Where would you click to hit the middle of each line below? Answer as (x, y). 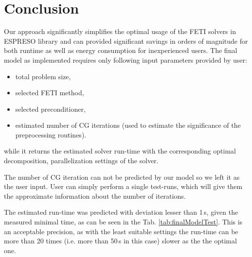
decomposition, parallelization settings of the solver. (81, 161)
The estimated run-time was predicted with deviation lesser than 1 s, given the (121, 212)
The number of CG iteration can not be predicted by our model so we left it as (122, 177)
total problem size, (43, 76)
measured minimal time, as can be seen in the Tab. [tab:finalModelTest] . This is (123, 222)
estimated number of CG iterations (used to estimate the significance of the (128, 125)
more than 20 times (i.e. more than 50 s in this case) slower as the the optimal (120, 241)
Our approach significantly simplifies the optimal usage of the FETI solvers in (120, 31)
